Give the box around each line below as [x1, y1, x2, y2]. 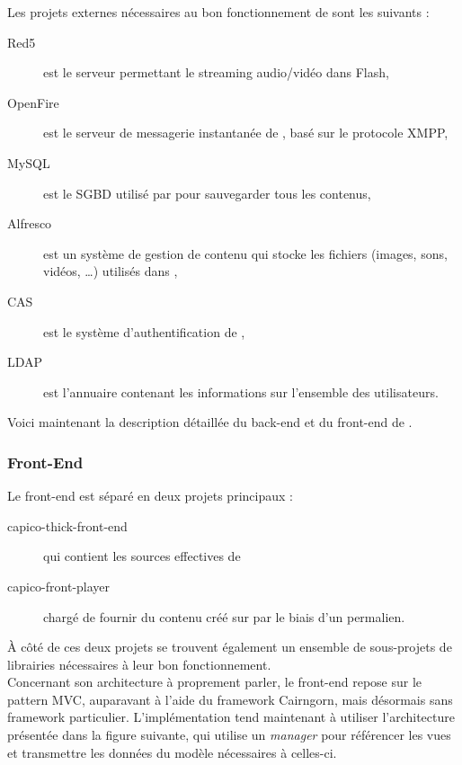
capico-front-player [7, 576, 111, 595]
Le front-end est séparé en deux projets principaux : [7, 486, 293, 505]
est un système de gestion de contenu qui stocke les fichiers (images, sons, [43, 244, 448, 262]
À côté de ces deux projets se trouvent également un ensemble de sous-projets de [7, 637, 452, 656]
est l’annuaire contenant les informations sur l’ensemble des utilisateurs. [43, 382, 439, 401]
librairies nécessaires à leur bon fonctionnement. [7, 654, 271, 673]
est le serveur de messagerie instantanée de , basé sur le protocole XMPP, [43, 123, 449, 142]
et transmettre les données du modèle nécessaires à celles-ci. [7, 743, 337, 761]
